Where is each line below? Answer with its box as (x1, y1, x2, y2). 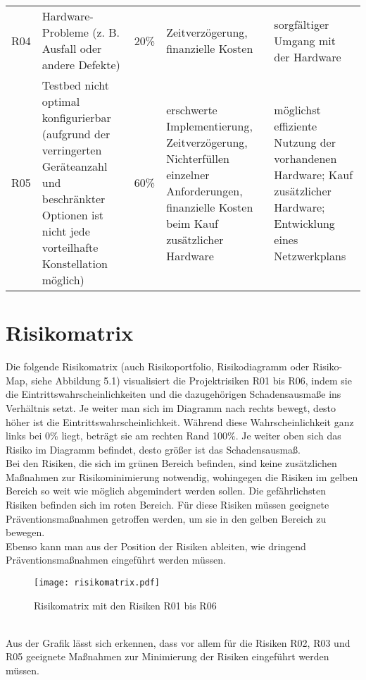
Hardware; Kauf (274, 166, 353, 183)
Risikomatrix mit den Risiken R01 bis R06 (34, 597, 217, 612)
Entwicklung (274, 214, 335, 231)
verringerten (42, 142, 102, 158)
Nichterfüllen (166, 150, 229, 166)
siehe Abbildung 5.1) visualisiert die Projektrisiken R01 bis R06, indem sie (31, 372, 352, 387)
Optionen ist (42, 207, 103, 223)
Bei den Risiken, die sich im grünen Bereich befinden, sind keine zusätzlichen (6, 456, 337, 470)
